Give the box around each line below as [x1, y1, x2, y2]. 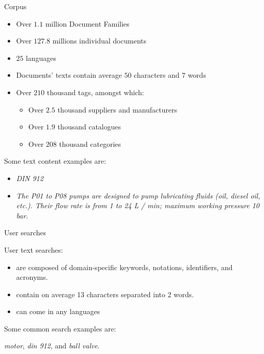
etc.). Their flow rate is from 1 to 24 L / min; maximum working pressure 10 [16, 200, 259, 211]
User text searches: [4, 244, 63, 255]
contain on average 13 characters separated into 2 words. [16, 289, 194, 299]
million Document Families [45, 18, 129, 29]
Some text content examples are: [4, 156, 106, 166]
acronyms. [16, 272, 48, 282]
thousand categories [59, 138, 121, 149]
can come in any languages [16, 306, 100, 317]
